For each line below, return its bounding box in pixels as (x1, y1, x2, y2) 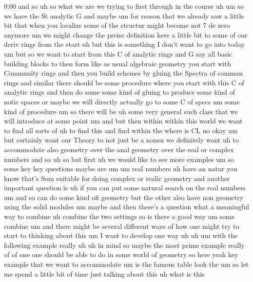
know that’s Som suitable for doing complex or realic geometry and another (4, 173, 230, 183)
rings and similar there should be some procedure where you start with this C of (4, 77, 244, 87)
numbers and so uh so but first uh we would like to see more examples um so (4, 154, 234, 164)
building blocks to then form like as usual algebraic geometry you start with (4, 58, 231, 68)
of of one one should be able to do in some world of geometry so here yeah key (4, 249, 238, 260)
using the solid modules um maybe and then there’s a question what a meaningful (4, 201, 249, 212)
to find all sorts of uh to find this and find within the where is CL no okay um (4, 125, 238, 135)
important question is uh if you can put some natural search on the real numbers (4, 182, 246, 193)
